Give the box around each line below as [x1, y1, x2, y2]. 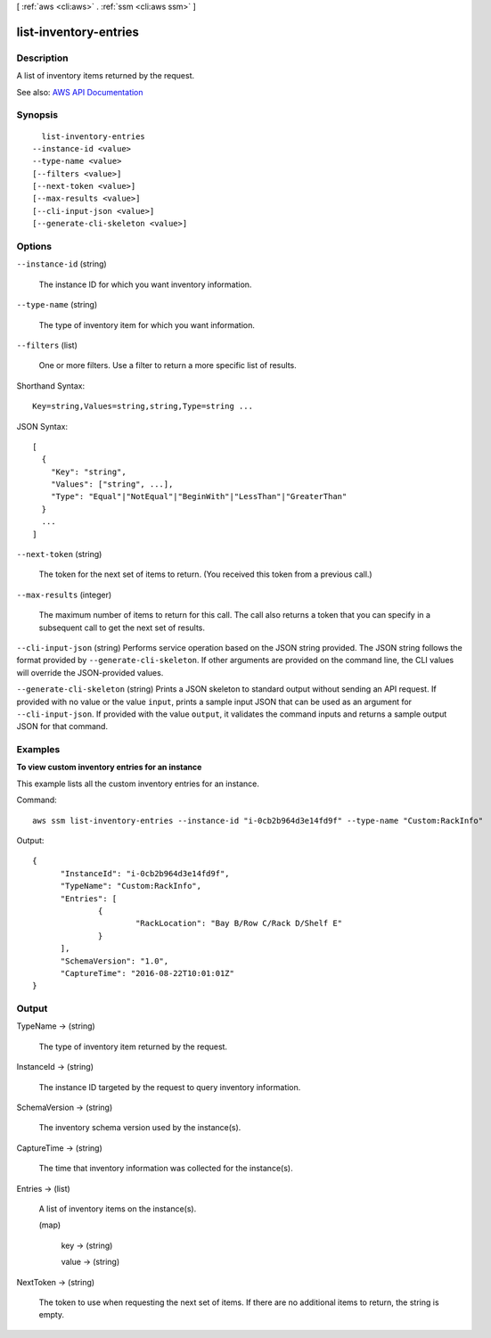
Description [16, 52, 69, 64]
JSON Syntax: [16, 421, 69, 431]
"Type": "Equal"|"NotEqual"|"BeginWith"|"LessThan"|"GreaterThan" [50, 491, 348, 502]
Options [16, 241, 53, 252]
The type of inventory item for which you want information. [38, 319, 256, 330]
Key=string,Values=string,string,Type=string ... [32, 401, 254, 412]
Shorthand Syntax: [16, 380, 85, 391]
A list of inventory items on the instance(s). [38, 1203, 197, 1214]
